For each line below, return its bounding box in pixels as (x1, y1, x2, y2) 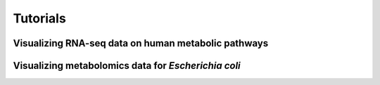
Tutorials (13, 11, 66, 26)
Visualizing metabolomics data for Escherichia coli (13, 60, 241, 72)
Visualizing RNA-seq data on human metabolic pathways (13, 37, 269, 49)
